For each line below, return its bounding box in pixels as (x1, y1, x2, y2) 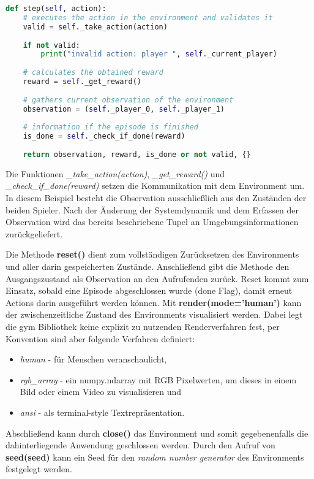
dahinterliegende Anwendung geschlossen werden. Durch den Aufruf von (6, 439, 275, 451)
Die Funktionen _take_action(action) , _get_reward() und (6, 167, 225, 180)
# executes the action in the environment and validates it (23, 13, 273, 22)
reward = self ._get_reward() (23, 77, 141, 86)
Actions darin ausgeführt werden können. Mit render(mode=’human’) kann (6, 296, 302, 308)
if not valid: (23, 40, 80, 50)
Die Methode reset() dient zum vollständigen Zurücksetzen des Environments (6, 248, 299, 261)
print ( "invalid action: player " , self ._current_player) (40, 50, 277, 59)
